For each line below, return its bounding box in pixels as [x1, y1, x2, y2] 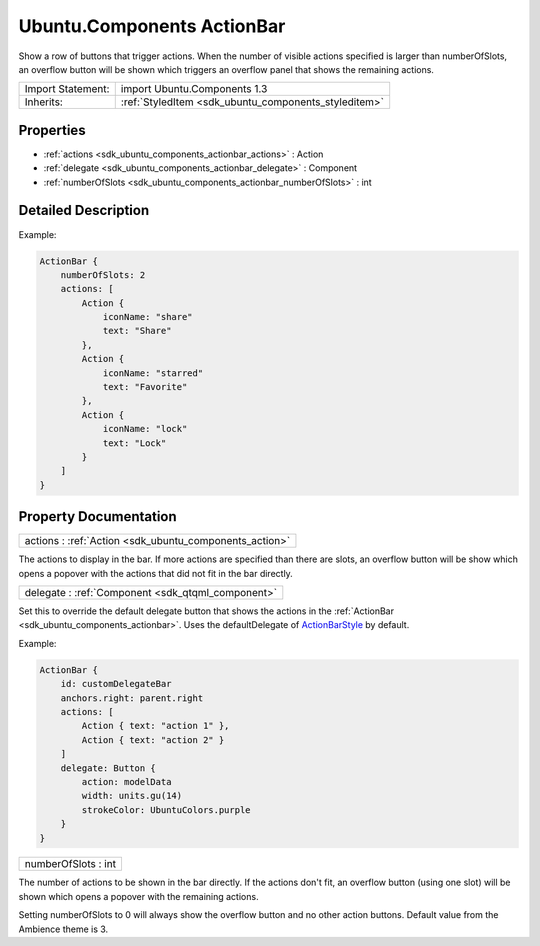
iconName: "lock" [102, 423, 188, 435]
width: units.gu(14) [81, 790, 183, 802]
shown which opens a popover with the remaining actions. [18, 890, 259, 902]
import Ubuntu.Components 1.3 [120, 82, 268, 96]
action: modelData [81, 776, 172, 787]
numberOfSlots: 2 [60, 269, 146, 280]
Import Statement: [24, 82, 110, 96]
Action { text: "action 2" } [81, 734, 225, 745]
